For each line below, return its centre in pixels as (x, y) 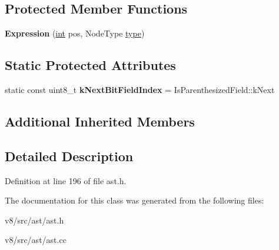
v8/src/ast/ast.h (34, 220)
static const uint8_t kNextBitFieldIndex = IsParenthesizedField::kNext (140, 89)
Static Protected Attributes (90, 65)
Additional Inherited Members (100, 121)
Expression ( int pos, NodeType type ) (75, 33)
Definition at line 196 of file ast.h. (66, 180)
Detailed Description (69, 156)
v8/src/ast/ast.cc (36, 240)
